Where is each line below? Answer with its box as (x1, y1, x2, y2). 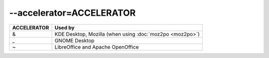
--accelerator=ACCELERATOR (9, 7, 136, 18)
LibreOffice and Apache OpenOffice (54, 43, 139, 50)
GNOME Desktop (54, 37, 95, 44)
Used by (54, 24, 75, 31)
